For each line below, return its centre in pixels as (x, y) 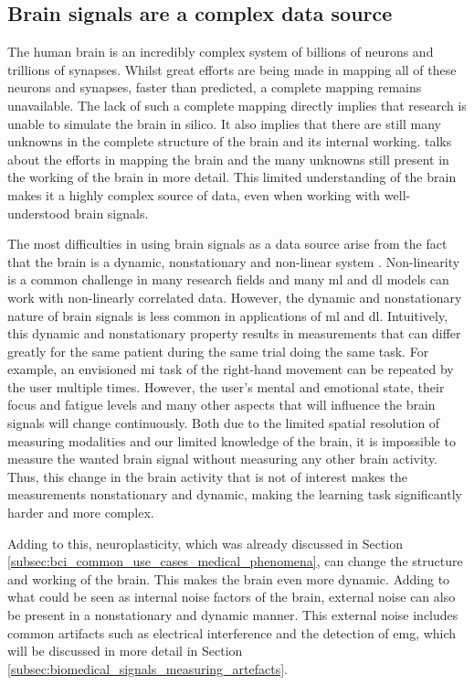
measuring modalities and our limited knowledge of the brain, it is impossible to (232, 440)
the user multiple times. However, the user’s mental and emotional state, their (226, 386)
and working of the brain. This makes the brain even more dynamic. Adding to (229, 578)
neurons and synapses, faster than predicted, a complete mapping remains (215, 87)
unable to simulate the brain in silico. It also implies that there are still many (224, 123)
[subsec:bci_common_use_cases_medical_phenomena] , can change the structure (235, 561)
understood (39, 213)
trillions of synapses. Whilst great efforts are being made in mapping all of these (232, 69)
